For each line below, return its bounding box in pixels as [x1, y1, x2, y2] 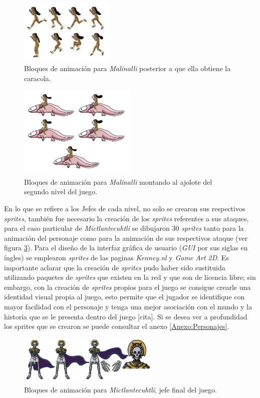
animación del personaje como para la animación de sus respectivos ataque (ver [4, 232, 248, 243]
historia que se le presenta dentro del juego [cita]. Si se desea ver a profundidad [4, 311, 247, 321]
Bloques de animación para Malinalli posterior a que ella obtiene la [24, 63, 231, 73]
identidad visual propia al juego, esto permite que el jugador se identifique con [4, 291, 245, 302]
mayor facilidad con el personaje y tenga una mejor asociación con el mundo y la [4, 301, 252, 311]
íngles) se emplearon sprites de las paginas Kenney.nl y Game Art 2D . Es [4, 252, 229, 262]
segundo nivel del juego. [24, 186, 97, 197]
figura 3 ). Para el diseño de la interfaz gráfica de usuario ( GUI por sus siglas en [4, 242, 248, 253]
